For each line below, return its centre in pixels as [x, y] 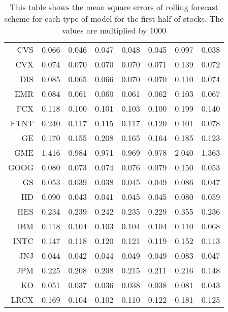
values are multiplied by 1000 [114, 30]
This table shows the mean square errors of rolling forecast [114, 7]
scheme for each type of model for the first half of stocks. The [114, 19]
